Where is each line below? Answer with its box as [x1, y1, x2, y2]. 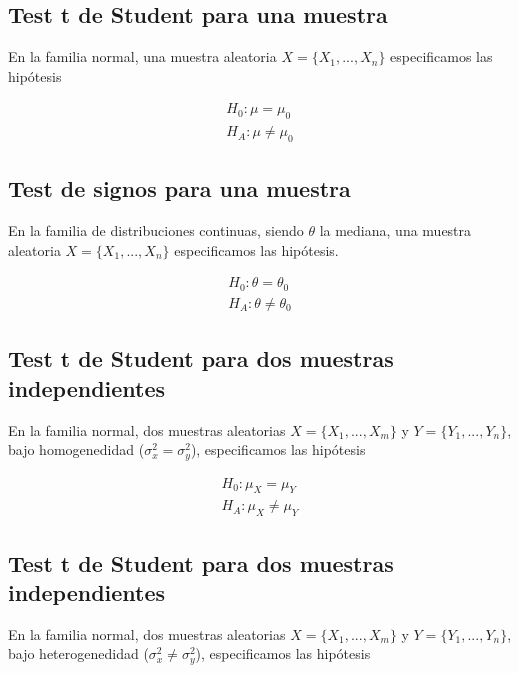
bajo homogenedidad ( [8, 439, 145, 460]
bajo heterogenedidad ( [8, 643, 149, 664]
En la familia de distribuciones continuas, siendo [8, 220, 304, 241]
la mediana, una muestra [319, 220, 472, 241]
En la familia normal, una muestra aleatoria [8, 46, 277, 67]
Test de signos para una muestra [8, 173, 351, 204]
